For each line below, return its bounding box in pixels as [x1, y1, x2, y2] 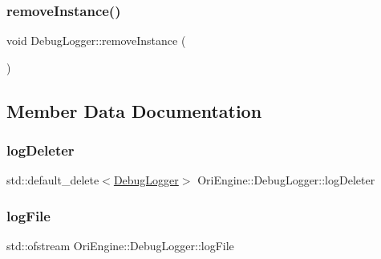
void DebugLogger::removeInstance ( [6, 32, 186, 49]
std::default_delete [6, 172, 99, 188]
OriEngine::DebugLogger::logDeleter [197, 172, 375, 188]
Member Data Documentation [6, 98, 262, 123]
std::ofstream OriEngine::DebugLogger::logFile [6, 237, 234, 254]
